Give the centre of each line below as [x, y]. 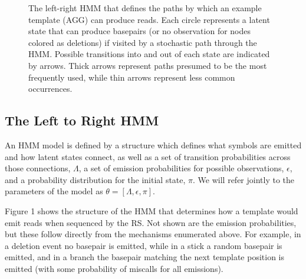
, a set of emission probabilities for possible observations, [181, 168]
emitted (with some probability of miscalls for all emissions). [114, 268]
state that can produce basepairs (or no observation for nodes [140, 31]
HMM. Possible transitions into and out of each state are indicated [149, 54]
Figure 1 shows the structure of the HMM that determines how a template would [152, 210]
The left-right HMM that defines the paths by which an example [145, 8]
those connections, [38, 168]
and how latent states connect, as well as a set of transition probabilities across [148, 156]
